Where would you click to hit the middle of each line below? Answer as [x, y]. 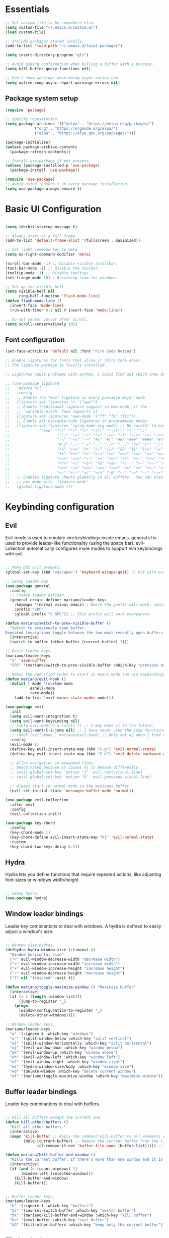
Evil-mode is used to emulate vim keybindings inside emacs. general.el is [81, 538]
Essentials [27, 9]
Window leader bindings [45, 914]
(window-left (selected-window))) [57, 1173]
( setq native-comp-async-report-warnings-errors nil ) [63, 83]
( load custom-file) [26, 32]
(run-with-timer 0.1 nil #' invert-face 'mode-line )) [66, 310]
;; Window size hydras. [30, 945]
